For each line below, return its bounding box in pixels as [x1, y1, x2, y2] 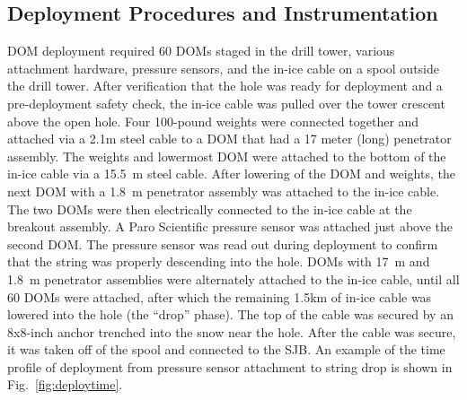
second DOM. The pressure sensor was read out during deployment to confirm [7, 234, 438, 253]
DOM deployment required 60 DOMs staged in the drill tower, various [7, 41, 395, 60]
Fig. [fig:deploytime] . [7, 375, 123, 394]
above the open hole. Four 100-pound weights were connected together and [7, 111, 419, 130]
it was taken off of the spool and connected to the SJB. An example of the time [7, 340, 445, 359]
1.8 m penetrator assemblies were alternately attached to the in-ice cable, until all [7, 269, 460, 288]
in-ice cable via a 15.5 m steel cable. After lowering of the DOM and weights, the [7, 164, 455, 183]
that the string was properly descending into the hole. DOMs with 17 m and [7, 252, 430, 271]
